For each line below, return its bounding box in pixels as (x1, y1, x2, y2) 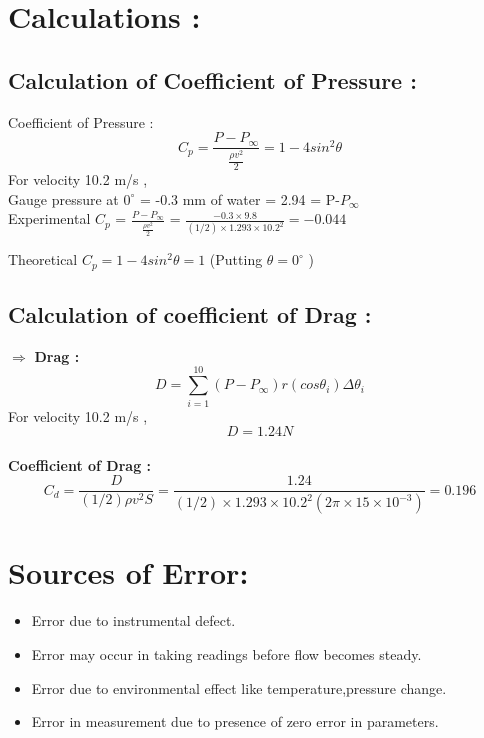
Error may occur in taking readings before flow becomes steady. (31, 643, 422, 664)
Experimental (8, 208, 91, 229)
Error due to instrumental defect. (31, 610, 236, 631)
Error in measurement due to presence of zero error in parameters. (31, 711, 439, 732)
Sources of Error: (8, 552, 249, 593)
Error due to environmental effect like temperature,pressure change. (31, 677, 447, 698)
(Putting (209, 249, 263, 270)
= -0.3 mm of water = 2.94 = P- (139, 188, 341, 209)
